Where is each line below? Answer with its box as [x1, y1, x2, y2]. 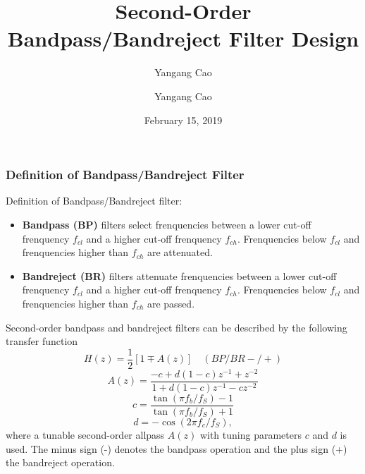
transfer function [6, 334, 78, 348]
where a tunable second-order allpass [6, 427, 165, 442]
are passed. [147, 296, 195, 310]
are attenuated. [147, 245, 213, 260]
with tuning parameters [199, 427, 302, 442]
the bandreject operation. [6, 455, 115, 470]
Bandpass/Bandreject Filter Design [7, 24, 359, 53]
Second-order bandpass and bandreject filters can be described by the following [6, 320, 347, 334]
